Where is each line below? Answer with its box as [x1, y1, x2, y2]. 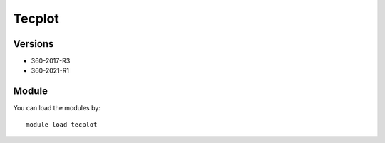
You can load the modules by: [13, 104, 101, 112]
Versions [13, 38, 54, 50]
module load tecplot [26, 120, 98, 128]
